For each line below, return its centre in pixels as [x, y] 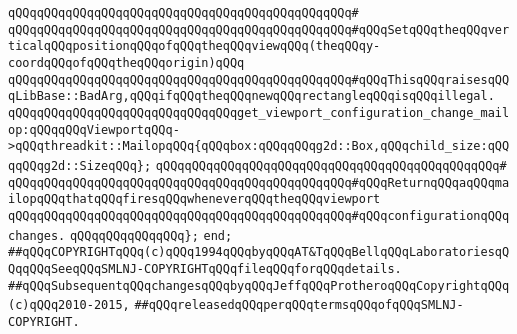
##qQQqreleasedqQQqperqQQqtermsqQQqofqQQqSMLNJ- [299, 305]
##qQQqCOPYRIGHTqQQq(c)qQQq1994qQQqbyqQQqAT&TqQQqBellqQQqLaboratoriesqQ [259, 252]
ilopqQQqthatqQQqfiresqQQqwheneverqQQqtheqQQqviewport [194, 199]
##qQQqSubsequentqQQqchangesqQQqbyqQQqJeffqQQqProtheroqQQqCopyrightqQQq [259, 285]
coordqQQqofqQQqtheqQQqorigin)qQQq [126, 62]
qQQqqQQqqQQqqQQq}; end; [151, 235]
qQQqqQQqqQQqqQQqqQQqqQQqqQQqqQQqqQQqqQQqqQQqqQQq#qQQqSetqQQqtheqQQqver [259, 29]
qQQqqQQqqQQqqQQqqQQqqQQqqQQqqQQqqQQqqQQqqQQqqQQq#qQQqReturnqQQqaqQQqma [259, 182]
